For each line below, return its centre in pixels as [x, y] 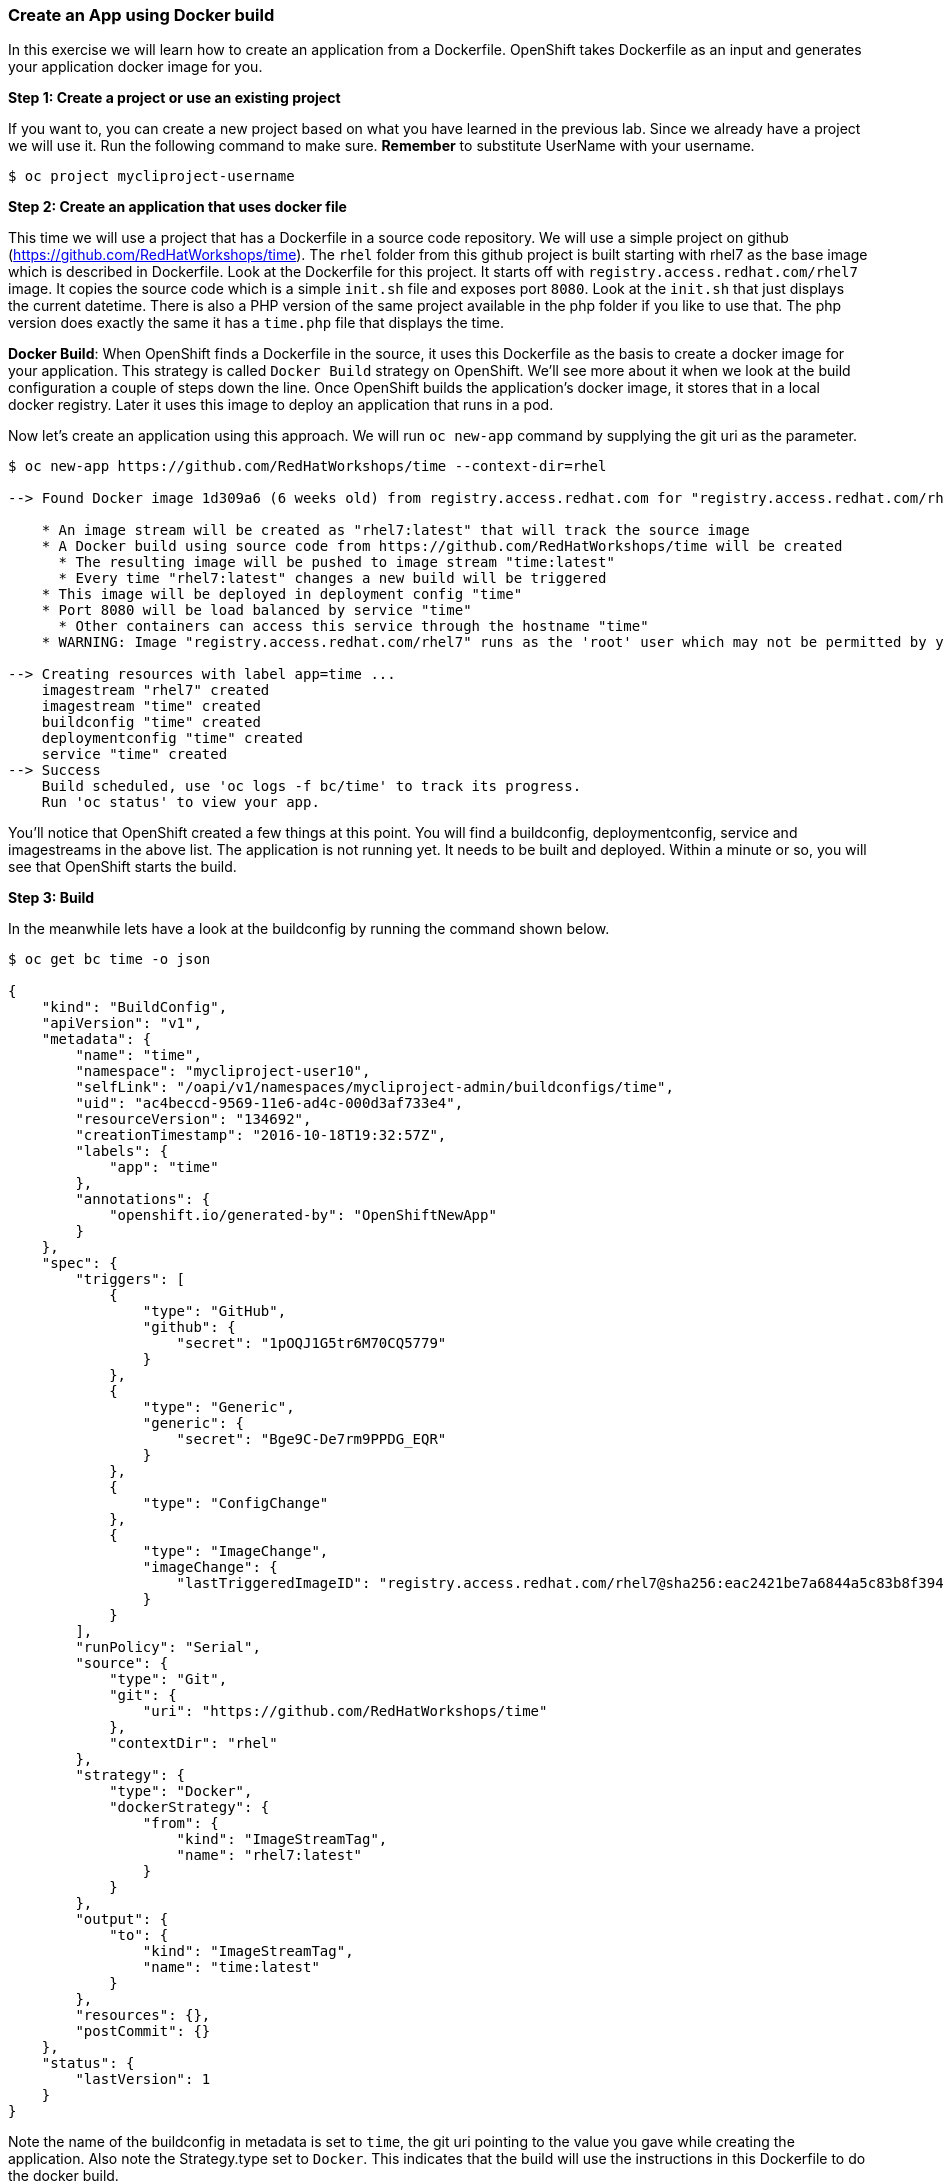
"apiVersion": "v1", [121, 1023]
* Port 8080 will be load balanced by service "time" [256, 610]
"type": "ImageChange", [235, 1551]
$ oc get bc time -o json [109, 959]
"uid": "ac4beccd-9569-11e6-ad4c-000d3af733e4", [269, 1103]
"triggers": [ [130, 1279]
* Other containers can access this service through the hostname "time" [353, 626]
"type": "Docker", [181, 1791]
